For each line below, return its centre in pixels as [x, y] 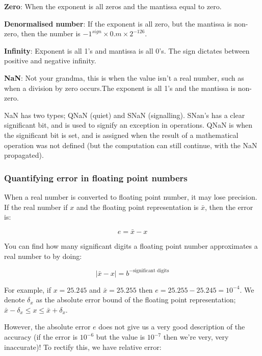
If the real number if [36, 207]
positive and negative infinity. [50, 61]
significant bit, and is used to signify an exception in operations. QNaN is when [128, 125]
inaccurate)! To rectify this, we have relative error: [83, 347]
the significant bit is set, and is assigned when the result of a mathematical [121, 135]
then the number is [51, 33]
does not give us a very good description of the [172, 327]
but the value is [121, 337]
